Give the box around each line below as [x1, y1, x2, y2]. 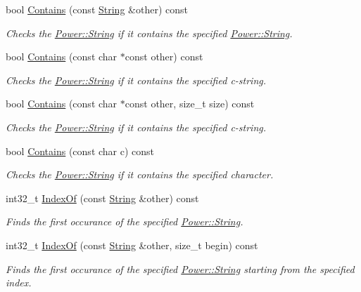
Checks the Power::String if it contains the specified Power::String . [6, 25, 293, 40]
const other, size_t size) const [125, 96, 255, 111]
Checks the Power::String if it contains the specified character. [6, 167, 274, 182]
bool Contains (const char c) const [6, 143, 155, 158]
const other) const [125, 49, 203, 64]
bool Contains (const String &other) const [6, 2, 188, 16]
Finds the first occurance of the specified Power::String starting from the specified [6, 261, 355, 276]
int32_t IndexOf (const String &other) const [6, 190, 199, 205]
